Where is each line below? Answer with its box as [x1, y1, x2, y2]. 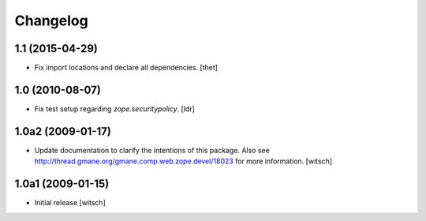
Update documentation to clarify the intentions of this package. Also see [34, 145, 270, 155]
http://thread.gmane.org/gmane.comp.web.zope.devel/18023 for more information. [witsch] [34, 156, 333, 166]
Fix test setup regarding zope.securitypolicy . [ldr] [34, 103, 195, 114]
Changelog [14, 12, 88, 29]
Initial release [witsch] [34, 198, 106, 208]
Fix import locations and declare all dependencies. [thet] [34, 63, 219, 73]
